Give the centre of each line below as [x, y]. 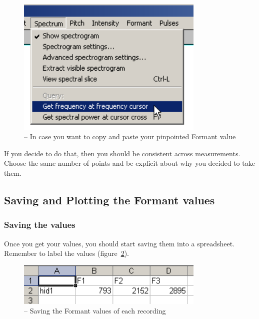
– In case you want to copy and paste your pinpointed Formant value [130, 136]
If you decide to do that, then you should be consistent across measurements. [122, 153]
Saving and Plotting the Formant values [109, 200]
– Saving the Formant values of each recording [95, 311]
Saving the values [40, 225]
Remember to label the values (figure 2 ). [67, 253]
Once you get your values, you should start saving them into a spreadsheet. [119, 243]
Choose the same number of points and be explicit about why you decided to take [129, 163]
